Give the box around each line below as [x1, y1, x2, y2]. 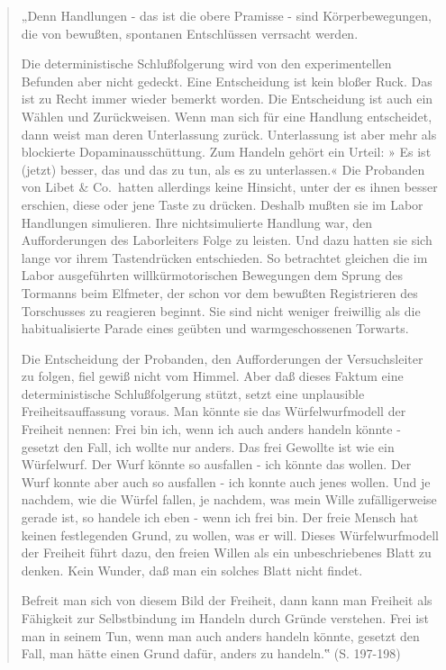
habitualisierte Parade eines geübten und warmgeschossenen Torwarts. [21, 319, 409, 338]
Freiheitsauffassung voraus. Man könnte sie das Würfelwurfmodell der [21, 402, 406, 421]
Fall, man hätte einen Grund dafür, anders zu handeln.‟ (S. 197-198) [21, 644, 401, 663]
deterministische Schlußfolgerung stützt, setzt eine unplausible [21, 384, 365, 403]
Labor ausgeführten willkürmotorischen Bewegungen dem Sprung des [21, 266, 403, 285]
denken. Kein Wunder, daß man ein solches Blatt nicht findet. [21, 560, 363, 579]
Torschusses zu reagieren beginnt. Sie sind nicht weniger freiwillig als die [21, 301, 421, 320]
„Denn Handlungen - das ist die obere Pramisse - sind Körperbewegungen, [21, 6, 432, 24]
